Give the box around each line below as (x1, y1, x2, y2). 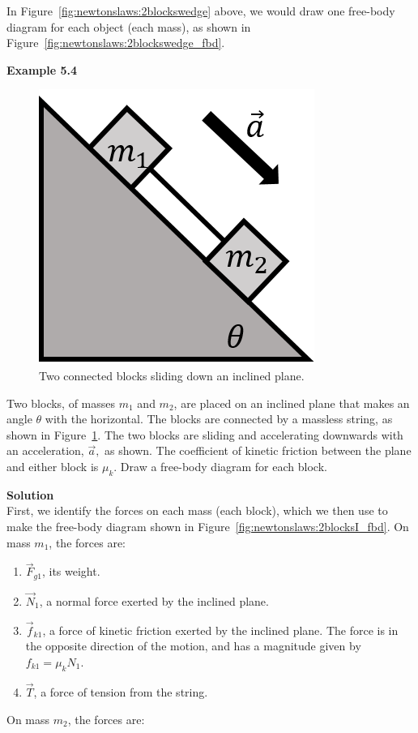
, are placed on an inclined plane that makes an (173, 394, 410, 411)
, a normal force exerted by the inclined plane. (39, 593, 269, 609)
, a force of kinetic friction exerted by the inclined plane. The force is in (42, 621, 399, 638)
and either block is (6, 457, 99, 474)
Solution (6, 486, 54, 503)
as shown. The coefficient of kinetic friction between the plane (104, 442, 412, 459)
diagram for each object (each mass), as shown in (6, 18, 251, 35)
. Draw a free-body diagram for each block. (113, 457, 327, 474)
